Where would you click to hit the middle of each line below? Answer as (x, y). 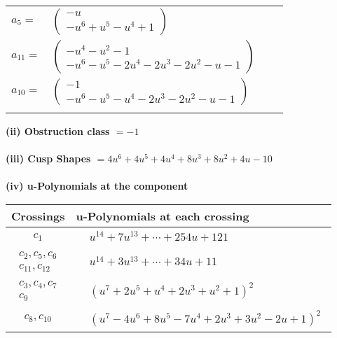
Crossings (38, 216)
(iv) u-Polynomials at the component (97, 186)
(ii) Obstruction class (58, 131)
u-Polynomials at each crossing (163, 216)
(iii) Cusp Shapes (48, 159)
